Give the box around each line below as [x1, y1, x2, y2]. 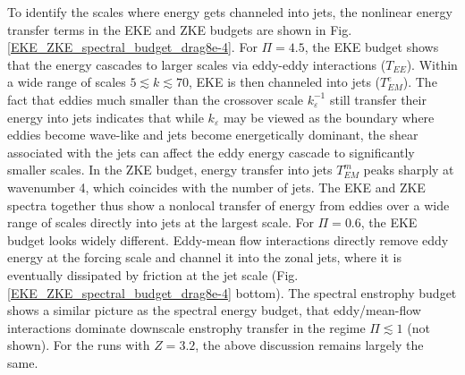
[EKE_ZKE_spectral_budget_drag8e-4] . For [7, 38, 258, 56]
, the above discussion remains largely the [195, 336, 424, 354]
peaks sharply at [363, 160, 454, 179]
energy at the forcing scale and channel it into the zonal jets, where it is [7, 248, 402, 267]
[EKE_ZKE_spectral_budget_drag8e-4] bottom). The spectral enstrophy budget [7, 283, 457, 302]
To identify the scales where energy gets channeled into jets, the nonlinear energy [7, 3, 452, 21]
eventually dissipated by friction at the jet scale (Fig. [7, 265, 299, 284]
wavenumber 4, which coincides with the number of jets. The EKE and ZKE [7, 177, 426, 196]
